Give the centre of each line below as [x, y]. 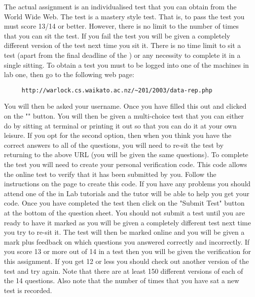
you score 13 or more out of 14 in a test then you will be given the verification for [127, 251]
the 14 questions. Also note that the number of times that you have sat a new [122, 280]
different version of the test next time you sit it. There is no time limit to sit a [123, 45]
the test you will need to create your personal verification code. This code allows [126, 164]
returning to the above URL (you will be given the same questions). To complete [126, 154]
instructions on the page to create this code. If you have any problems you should [127, 184]
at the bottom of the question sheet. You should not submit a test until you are [125, 212]
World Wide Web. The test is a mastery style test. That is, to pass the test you [124, 16]
